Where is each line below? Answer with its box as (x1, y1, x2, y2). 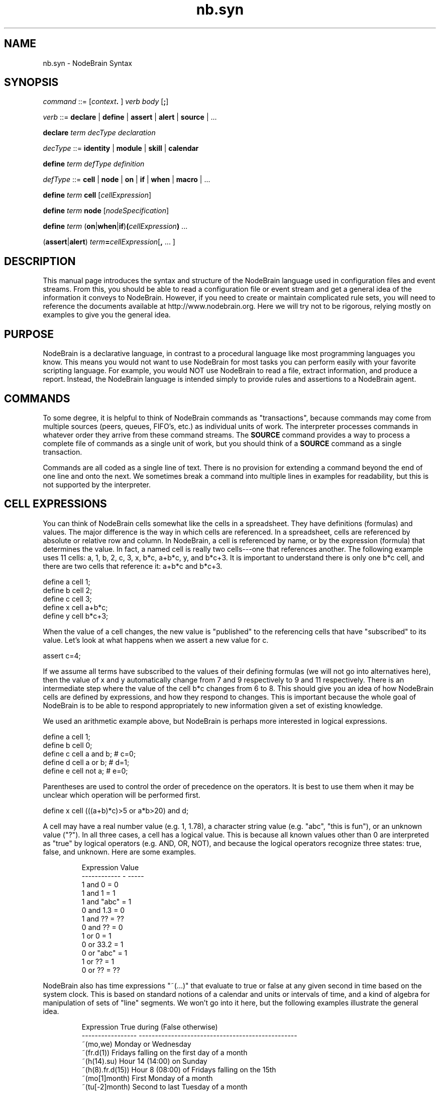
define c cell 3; (43, 594, 92, 603)
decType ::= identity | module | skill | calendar (43, 144, 199, 153)
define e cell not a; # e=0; (43, 766, 128, 775)
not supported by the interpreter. (43, 480, 151, 489)
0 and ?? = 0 (81, 922, 123, 932)
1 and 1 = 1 (81, 888, 116, 897)
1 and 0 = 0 (81, 880, 119, 889)
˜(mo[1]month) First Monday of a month (81, 1073, 213, 1082)
